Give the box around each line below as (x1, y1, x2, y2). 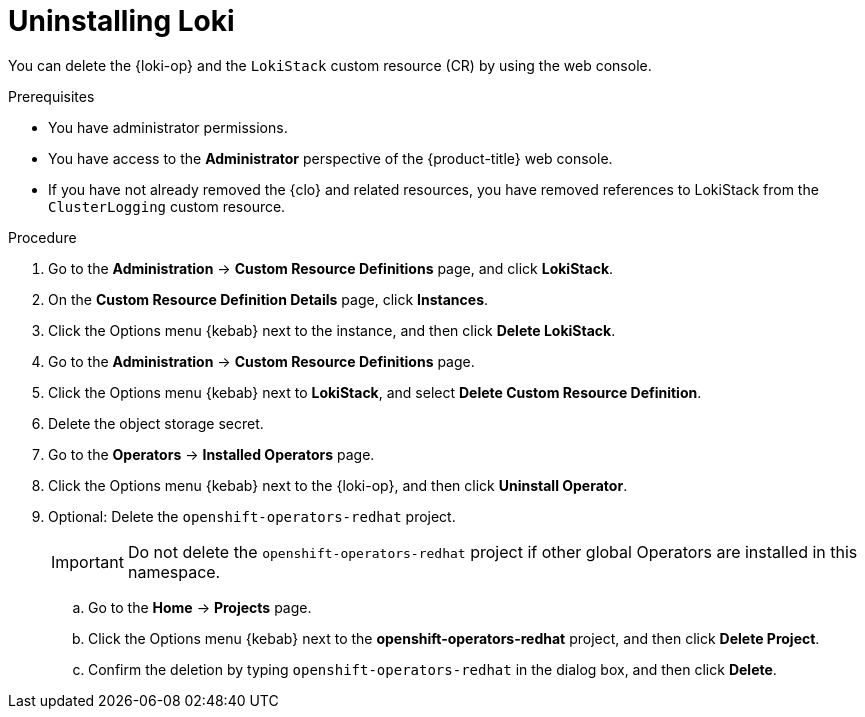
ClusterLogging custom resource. (48, 197, 286, 215)
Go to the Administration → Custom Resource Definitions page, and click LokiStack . (48, 259, 614, 277)
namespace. (127, 561, 221, 582)
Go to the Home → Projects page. (88, 598, 312, 616)
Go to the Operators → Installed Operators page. (48, 445, 375, 463)
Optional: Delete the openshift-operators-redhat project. (48, 507, 456, 525)
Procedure (8, 228, 77, 246)
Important (51, 551, 124, 572)
